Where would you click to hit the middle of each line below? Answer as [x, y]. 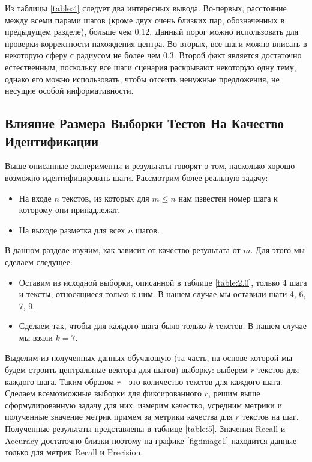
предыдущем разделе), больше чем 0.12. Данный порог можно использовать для [152, 32]
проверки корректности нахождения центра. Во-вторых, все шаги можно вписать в [156, 43]
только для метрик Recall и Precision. [74, 452]
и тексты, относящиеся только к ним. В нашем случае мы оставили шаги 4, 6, [162, 294]
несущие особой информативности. [69, 91]
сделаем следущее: [39, 261]
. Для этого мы [278, 250]
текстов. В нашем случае [261, 326]
